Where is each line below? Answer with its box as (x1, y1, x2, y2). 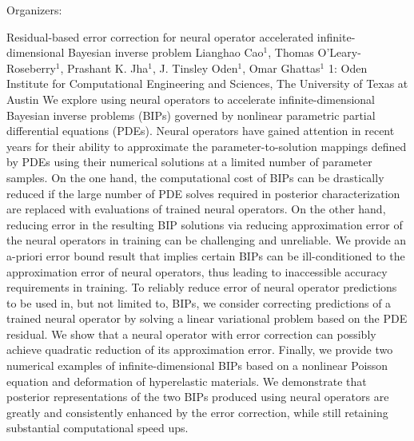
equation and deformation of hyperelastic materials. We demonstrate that (6, 372, 367, 389)
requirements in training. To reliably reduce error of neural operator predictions (6, 279, 397, 296)
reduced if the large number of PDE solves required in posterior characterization (6, 185, 400, 201)
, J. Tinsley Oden (152, 59, 238, 76)
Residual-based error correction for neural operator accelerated (6, 28, 314, 45)
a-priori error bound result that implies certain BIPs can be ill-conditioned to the (6, 247, 405, 264)
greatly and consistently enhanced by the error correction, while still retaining (6, 403, 388, 420)
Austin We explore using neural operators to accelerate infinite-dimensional (6, 90, 375, 107)
